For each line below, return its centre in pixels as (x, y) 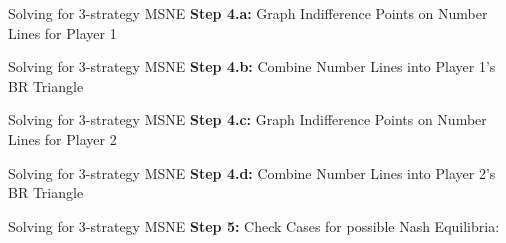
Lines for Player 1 (62, 32)
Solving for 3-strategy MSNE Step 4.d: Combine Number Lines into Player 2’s (252, 172)
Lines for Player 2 (62, 138)
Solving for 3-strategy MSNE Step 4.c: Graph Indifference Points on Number (247, 119)
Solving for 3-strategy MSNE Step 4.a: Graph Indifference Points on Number (248, 13)
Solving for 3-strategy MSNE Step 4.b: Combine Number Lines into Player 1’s (252, 66)
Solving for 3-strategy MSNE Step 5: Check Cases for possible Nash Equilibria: (254, 225)
